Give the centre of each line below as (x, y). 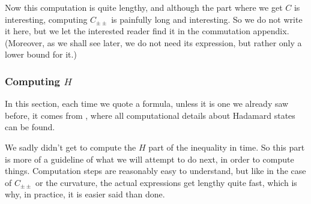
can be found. (30, 127)
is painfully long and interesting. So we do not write (207, 19)
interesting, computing (46, 19)
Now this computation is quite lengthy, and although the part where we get (144, 7)
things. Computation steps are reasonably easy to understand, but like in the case (155, 171)
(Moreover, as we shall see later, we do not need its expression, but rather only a (153, 42)
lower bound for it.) (41, 54)
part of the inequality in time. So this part (227, 147)
